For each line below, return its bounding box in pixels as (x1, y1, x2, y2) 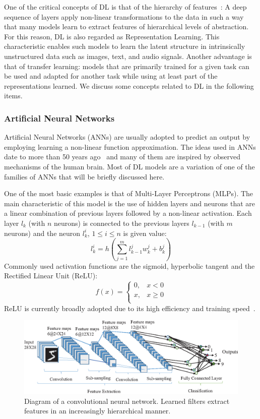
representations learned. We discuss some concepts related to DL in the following (4, 80, 254, 91)
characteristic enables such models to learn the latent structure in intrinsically (4, 41, 245, 51)
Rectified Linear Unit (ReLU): (4, 270, 98, 281)
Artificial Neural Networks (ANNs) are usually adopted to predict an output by (4, 132, 250, 142)
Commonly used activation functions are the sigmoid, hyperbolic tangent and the (4, 260, 255, 271)
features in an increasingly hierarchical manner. (24, 405, 171, 416)
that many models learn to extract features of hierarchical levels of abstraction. (4, 21, 249, 32)
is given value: (123, 227, 167, 238)
